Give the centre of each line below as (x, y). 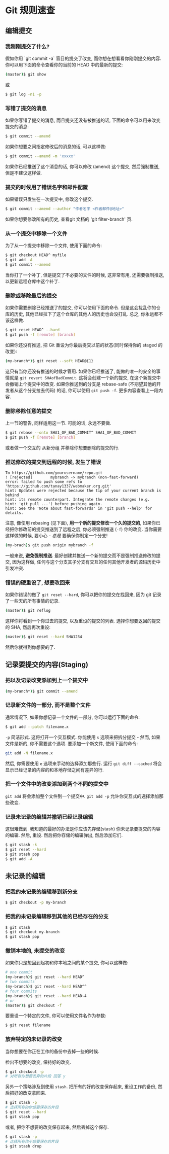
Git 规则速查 (30, 10)
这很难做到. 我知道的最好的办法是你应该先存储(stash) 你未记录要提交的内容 (83, 829)
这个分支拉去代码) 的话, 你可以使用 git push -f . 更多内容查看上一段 (89, 390)
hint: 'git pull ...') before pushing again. (54, 504)
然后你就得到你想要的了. (30, 647)
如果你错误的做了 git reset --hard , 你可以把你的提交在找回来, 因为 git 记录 (83, 595)
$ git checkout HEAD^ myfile (36, 255)
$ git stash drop (23, 1146)
